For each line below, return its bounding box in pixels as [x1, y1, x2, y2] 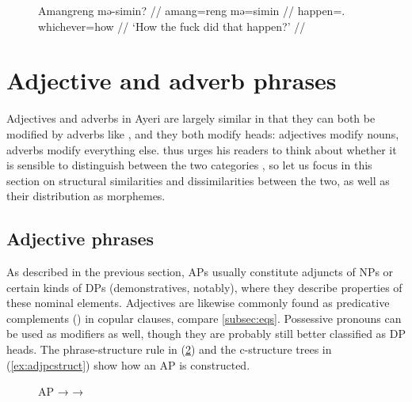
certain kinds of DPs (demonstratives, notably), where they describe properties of [6, 279, 402, 295]
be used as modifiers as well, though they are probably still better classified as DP [6, 325, 406, 342]
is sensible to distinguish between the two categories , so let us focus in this [6, 157, 372, 173]
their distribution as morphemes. [6, 188, 166, 204]
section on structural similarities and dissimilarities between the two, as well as [6, 172, 390, 188]
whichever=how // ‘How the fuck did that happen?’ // [38, 17, 306, 34]
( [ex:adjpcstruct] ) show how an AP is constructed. [6, 356, 250, 373]
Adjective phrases [6, 226, 154, 251]
